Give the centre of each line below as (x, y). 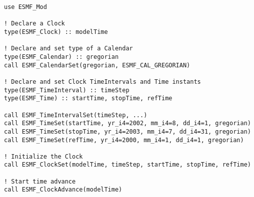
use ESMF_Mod (25, 7)
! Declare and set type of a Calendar (68, 49)
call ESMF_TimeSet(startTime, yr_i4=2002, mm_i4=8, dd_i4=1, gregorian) (127, 123)
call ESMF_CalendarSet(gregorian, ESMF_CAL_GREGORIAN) (97, 65)
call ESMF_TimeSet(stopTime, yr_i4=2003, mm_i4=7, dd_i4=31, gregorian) (127, 131)
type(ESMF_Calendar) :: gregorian (61, 57)
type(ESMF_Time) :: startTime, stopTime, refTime (88, 98)
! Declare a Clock (34, 24)
